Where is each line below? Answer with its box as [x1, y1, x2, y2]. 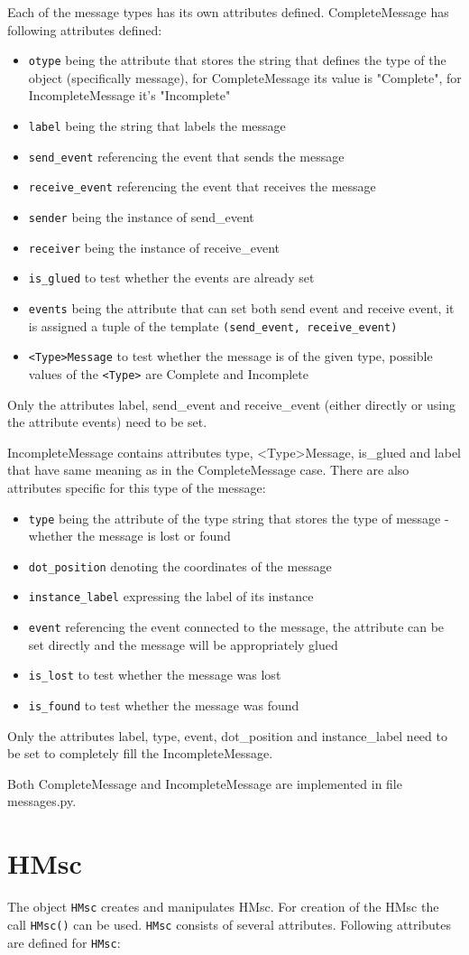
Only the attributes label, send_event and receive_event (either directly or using [7, 394, 456, 413]
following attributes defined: [7, 20, 162, 39]
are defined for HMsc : [7, 932, 121, 951]
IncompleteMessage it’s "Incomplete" [28, 86, 231, 105]
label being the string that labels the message [28, 116, 286, 135]
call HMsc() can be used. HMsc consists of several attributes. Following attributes [7, 914, 452, 933]
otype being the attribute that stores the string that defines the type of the [28, 51, 446, 70]
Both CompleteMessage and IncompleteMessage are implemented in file [7, 774, 402, 793]
